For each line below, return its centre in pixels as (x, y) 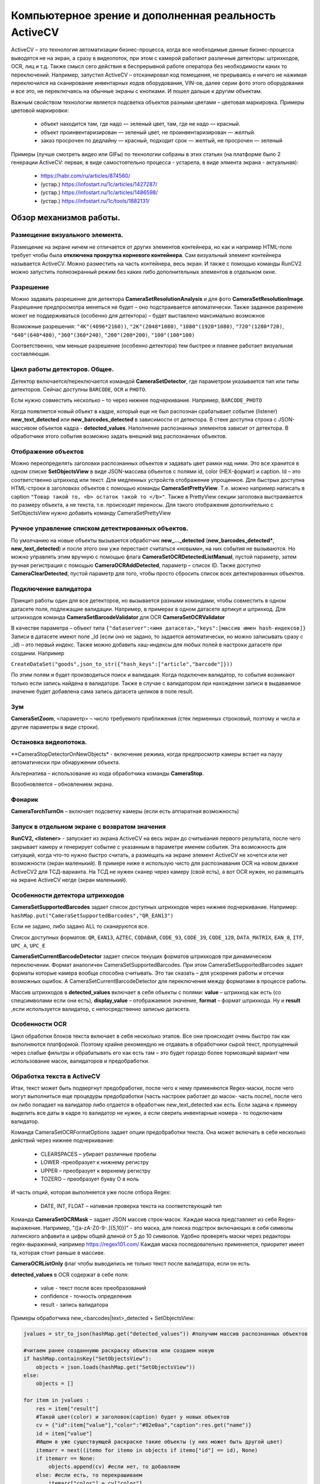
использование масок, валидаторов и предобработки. (80, 1061)
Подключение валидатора (51, 589)
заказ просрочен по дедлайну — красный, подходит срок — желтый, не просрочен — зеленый (161, 141)
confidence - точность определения (86, 1296)
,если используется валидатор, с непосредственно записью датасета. (101, 1009)
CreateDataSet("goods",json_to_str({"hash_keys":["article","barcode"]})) (122, 664)
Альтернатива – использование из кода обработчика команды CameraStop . (108, 773)
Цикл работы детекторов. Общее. (63, 369)
